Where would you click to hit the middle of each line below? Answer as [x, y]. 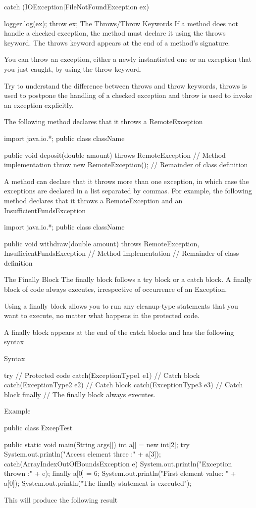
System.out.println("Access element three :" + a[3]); [82, 454]
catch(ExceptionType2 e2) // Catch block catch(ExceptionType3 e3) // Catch [124, 385]
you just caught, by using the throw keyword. [73, 69]
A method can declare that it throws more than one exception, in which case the [127, 181]
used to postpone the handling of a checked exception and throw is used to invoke [128, 95]
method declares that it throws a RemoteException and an [93, 200]
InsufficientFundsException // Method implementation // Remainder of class [122, 253]
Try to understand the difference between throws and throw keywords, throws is [126, 85]
